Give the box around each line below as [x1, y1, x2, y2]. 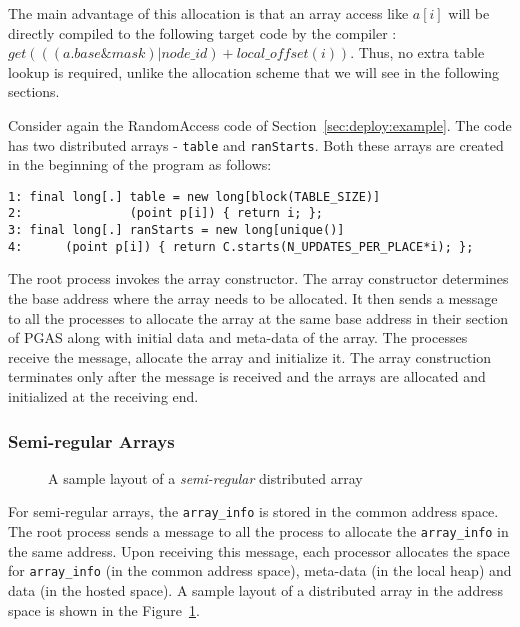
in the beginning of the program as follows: [8, 154, 272, 175]
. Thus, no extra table [350, 42, 485, 63]
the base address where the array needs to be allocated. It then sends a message [8, 288, 498, 309]
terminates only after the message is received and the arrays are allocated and [8, 366, 486, 387]
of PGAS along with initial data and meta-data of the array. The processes [8, 327, 468, 348]
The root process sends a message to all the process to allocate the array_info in [8, 521, 509, 542]
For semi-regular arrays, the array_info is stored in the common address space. [8, 501, 499, 522]
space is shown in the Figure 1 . [8, 599, 200, 620]
